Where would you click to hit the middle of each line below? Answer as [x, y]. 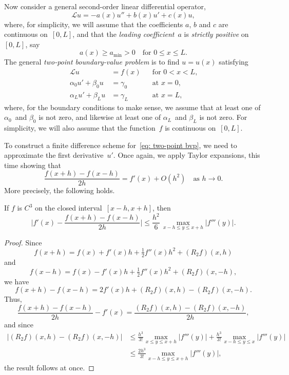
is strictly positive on [216, 34]
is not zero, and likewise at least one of [100, 117]
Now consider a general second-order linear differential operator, [105, 6]
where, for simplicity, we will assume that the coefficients [94, 24]
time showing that [33, 165]
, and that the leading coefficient [123, 34]
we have [17, 281]
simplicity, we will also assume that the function [80, 128]
